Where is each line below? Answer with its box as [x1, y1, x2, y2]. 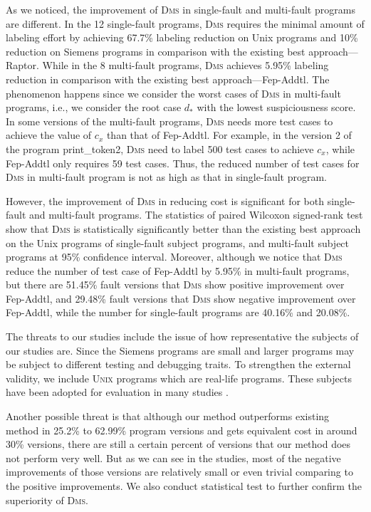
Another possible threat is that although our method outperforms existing [6, 409, 330, 424]
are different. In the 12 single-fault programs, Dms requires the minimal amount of [6, 16, 365, 31]
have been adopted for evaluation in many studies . [6, 385, 229, 399]
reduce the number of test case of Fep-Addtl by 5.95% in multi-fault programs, [6, 263, 350, 278]
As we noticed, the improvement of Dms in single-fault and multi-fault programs [6, 2, 355, 16]
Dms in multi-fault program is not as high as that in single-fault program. [6, 169, 327, 184]
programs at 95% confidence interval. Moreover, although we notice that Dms [6, 249, 343, 264]
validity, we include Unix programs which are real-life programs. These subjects [6, 370, 352, 385]
